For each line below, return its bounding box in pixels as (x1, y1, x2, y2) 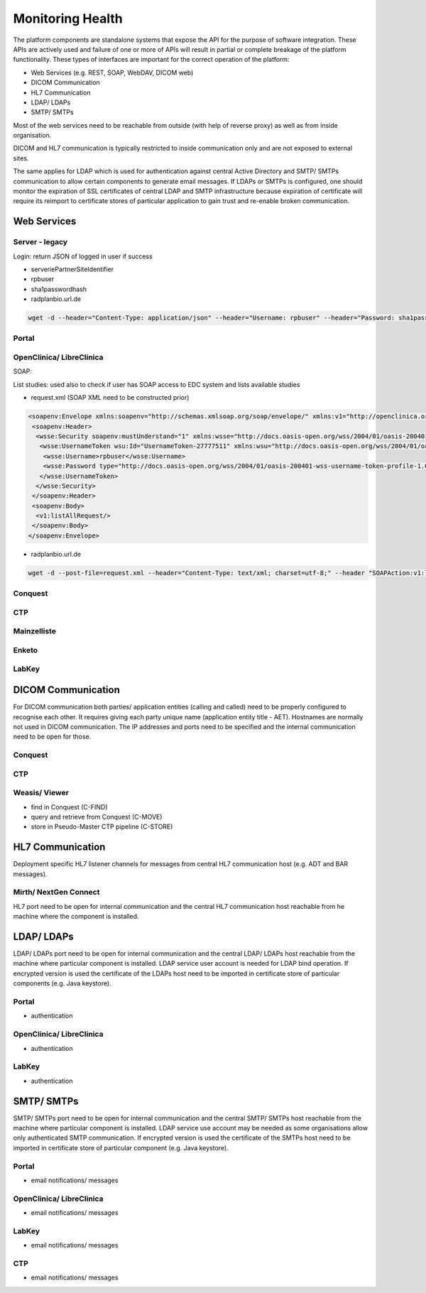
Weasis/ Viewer (13, 788, 69, 798)
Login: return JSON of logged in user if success (13, 252, 153, 261)
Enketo (13, 645, 38, 655)
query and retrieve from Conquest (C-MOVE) (31, 812, 163, 821)
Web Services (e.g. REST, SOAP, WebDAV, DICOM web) (31, 68, 194, 77)
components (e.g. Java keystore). (13, 979, 111, 988)
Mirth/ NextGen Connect (13, 888, 100, 898)
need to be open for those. (13, 732, 92, 741)
